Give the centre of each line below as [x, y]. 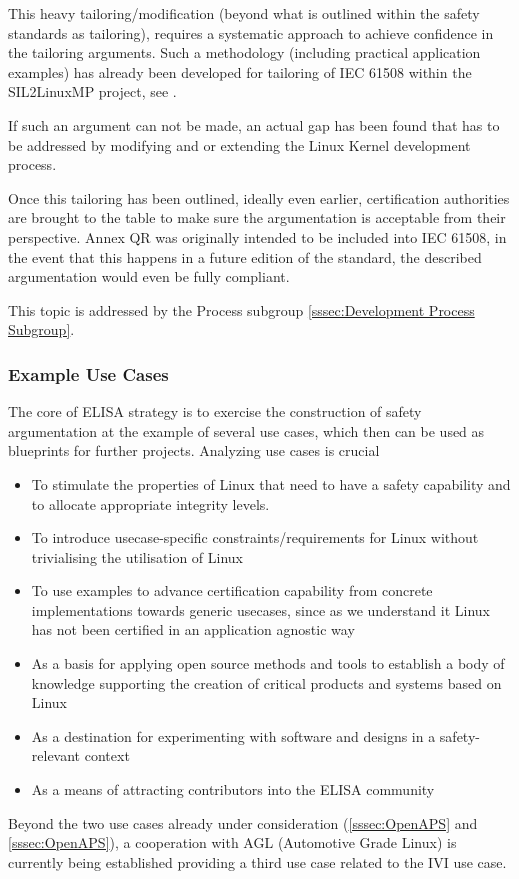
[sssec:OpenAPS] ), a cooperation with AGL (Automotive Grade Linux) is [232, 842]
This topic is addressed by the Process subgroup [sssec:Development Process [241, 309]
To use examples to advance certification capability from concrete [232, 590]
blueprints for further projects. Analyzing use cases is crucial [194, 450]
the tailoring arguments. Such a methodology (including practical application [244, 52]
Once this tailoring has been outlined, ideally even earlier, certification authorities [259, 197]
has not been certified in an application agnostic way [193, 629]
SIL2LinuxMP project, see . [92, 91]
